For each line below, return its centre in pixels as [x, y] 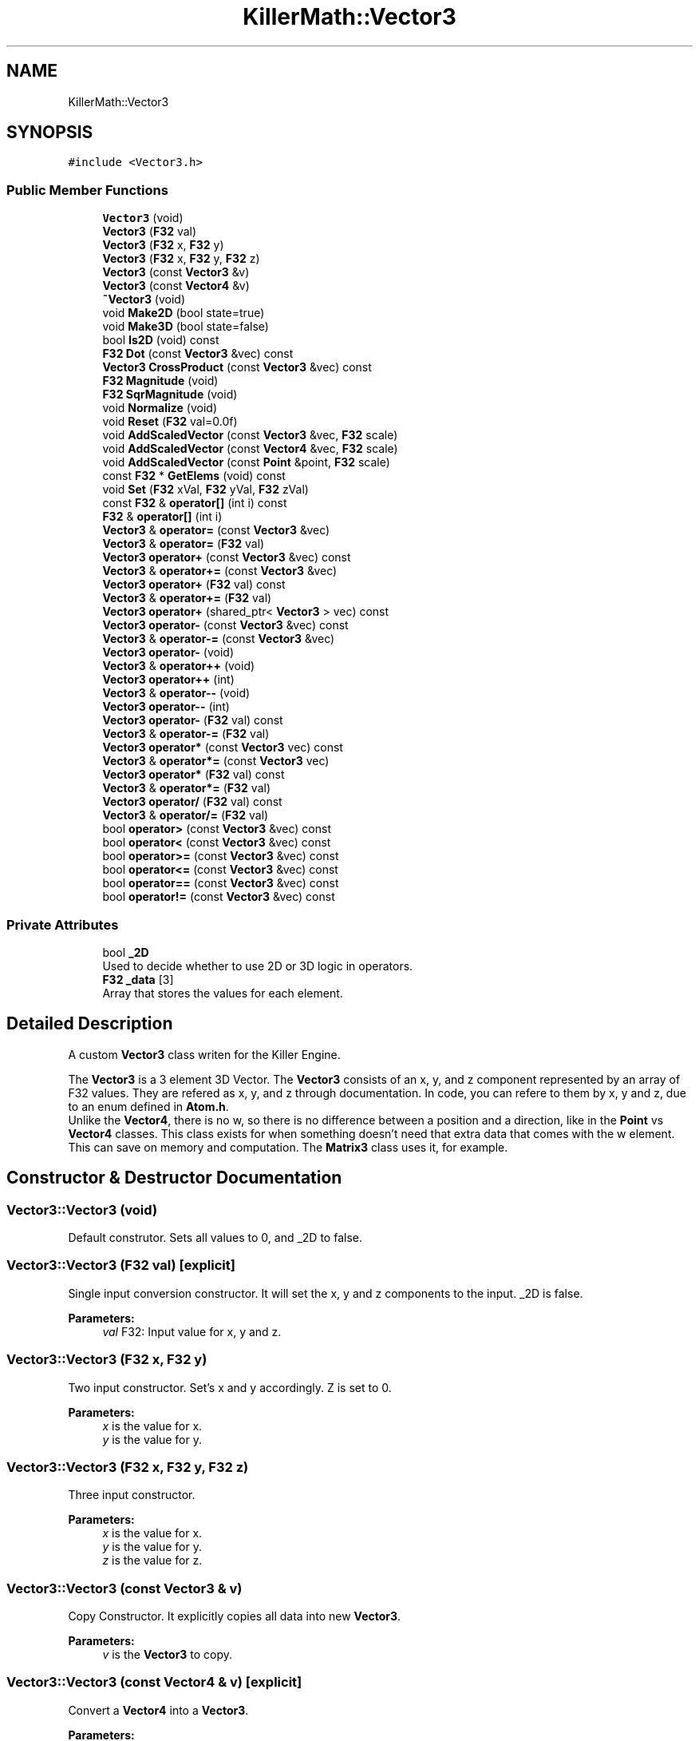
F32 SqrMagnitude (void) [170, 395]
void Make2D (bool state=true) [184, 313]
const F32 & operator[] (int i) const [195, 503]
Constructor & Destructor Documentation [174, 1178]
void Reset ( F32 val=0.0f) [170, 422]
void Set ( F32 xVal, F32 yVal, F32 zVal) [205, 490]
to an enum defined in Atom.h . [148, 1106]
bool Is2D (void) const [161, 340]
